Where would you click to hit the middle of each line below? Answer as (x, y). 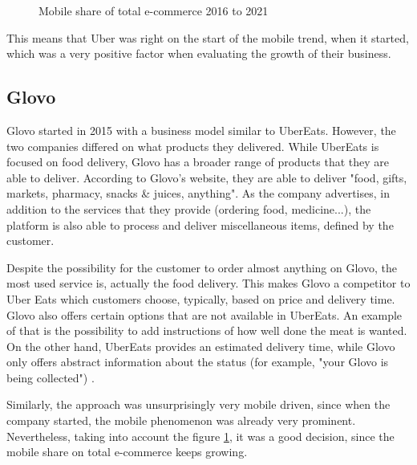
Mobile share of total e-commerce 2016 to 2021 (154, 10)
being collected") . (51, 377)
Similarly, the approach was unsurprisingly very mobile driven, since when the (198, 404)
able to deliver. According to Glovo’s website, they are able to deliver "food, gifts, (207, 177)
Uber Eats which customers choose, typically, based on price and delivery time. (201, 298)
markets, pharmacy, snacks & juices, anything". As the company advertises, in (198, 193)
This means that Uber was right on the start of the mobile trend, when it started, (208, 37)
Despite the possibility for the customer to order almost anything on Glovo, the (202, 267)
